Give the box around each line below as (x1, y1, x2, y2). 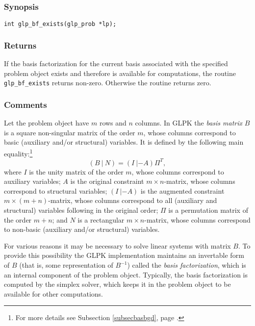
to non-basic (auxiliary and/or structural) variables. (4, 224, 160, 234)
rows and (99, 118, 127, 128)
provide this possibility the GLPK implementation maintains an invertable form (4, 250, 244, 260)
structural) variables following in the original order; (4, 205, 158, 215)
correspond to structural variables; (4, 185, 107, 196)
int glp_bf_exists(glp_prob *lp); (4, 21, 117, 28)
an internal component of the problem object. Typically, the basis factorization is (4, 269, 248, 279)
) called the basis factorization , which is (127, 260, 246, 270)
